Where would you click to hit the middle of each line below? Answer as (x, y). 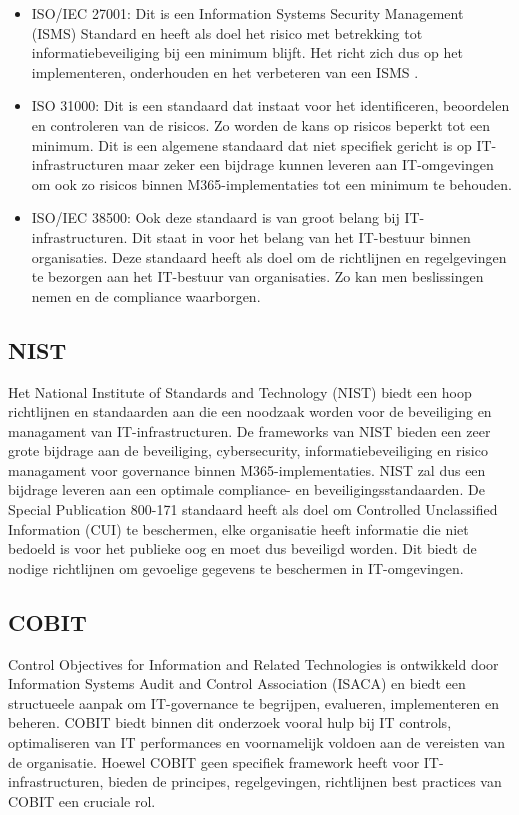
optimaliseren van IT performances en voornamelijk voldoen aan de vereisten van (257, 742)
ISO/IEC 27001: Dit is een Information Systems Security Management (247, 13)
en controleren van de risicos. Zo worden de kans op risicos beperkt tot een (261, 124)
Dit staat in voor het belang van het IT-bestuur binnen (301, 236)
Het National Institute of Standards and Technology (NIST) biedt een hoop (240, 391)
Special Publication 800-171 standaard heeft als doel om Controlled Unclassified (253, 509)
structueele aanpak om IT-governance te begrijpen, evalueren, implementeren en (254, 702)
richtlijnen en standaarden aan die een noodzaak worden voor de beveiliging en (250, 411)
